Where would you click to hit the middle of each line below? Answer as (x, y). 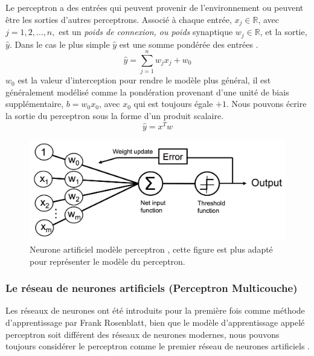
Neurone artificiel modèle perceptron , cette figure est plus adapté (151, 249)
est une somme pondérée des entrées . (189, 44)
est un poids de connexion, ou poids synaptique (146, 32)
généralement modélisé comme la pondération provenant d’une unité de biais (147, 92)
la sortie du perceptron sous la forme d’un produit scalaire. (115, 115)
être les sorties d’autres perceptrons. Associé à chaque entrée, (119, 19)
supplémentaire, (35, 104)
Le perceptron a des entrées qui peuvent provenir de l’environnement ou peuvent (155, 7)
